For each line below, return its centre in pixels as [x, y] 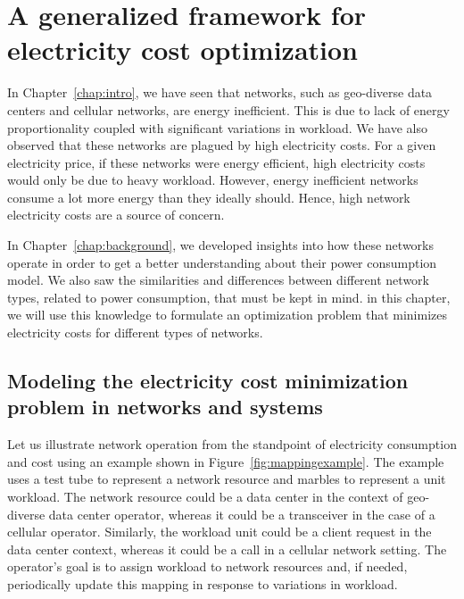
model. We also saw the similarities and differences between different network [218, 280]
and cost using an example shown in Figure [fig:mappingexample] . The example [226, 461]
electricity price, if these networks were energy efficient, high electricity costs [216, 162]
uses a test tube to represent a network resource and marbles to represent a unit [227, 479]
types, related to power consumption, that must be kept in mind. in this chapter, [229, 297]
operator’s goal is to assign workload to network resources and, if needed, [207, 566]
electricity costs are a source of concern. [116, 215]
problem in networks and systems [165, 407]
